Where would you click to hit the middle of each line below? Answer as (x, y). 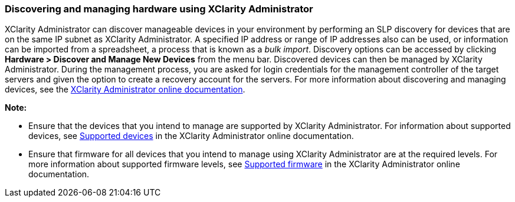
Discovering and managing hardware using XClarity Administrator (159, 9)
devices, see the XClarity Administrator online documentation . (125, 90)
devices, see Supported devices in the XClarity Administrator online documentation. (191, 136)
